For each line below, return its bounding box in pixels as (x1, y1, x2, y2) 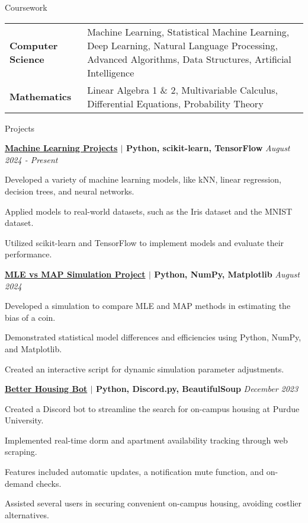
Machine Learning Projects (5, 142, 118, 154)
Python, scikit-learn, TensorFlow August (126, 142, 290, 154)
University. (5, 414, 44, 426)
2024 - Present (5, 153, 58, 165)
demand (5, 477, 34, 489)
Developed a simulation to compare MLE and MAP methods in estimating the (5, 299, 291, 312)
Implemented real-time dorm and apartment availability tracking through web (5, 433, 288, 446)
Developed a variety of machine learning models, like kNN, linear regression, (5, 173, 281, 186)
